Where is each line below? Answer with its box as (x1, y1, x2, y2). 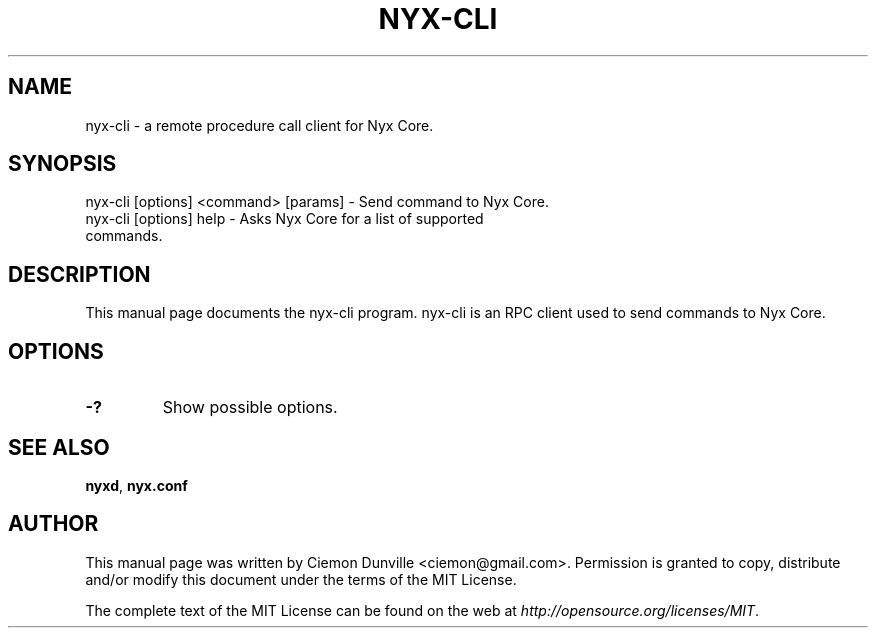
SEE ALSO (8, 434, 110, 460)
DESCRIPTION (8, 261, 151, 287)
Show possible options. (162, 397, 338, 418)
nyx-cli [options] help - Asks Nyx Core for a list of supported (85, 210, 484, 228)
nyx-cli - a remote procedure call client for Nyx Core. (85, 116, 434, 134)
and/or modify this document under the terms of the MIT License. (85, 570, 517, 588)
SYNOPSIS (8, 151, 117, 177)
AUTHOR (8, 511, 99, 537)
